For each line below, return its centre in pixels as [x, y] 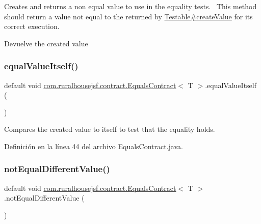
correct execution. [32, 26]
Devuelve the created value [46, 43]
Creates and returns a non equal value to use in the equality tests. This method [130, 6]
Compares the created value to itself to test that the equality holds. [110, 129]
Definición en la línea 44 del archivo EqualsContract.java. [94, 146]
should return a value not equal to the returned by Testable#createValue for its [128, 16]
